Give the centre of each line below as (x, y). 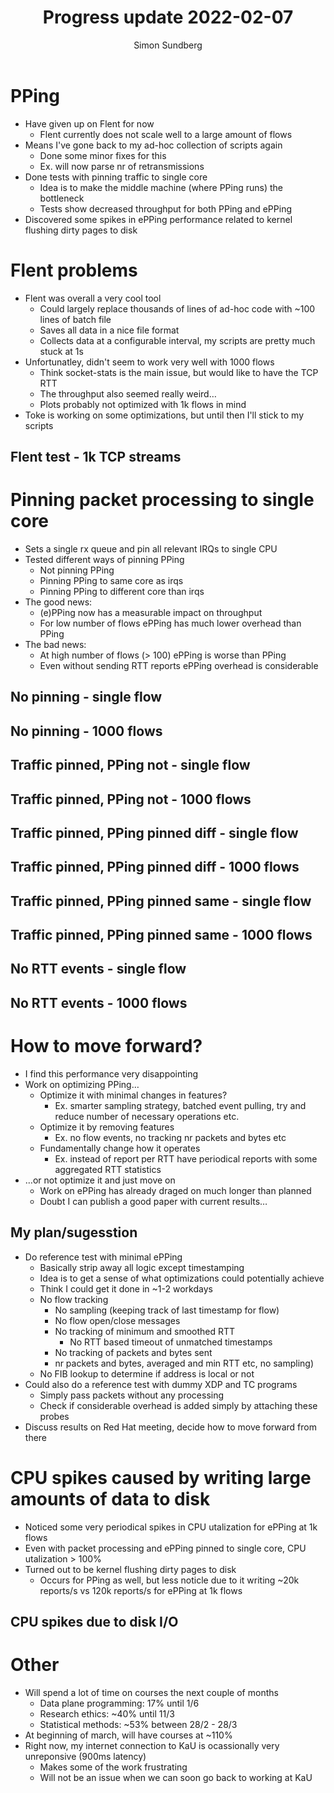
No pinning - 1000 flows (86, 731)
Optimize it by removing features (107, 1127)
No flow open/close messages (117, 1320)
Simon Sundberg (168, 45)
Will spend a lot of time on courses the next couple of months (151, 1692)
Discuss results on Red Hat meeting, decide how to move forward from (170, 1427)
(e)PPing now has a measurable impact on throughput (151, 612)
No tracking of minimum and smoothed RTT (145, 1331)
